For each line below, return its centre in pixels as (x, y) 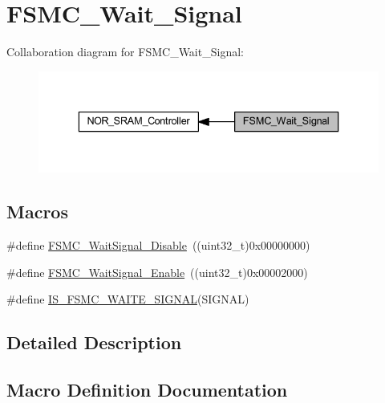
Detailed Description (94, 342)
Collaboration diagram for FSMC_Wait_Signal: (125, 52)
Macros (37, 212)
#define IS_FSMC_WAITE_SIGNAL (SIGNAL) (128, 299)
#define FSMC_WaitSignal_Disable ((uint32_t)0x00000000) (158, 245)
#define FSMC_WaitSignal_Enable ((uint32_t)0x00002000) (157, 272)
